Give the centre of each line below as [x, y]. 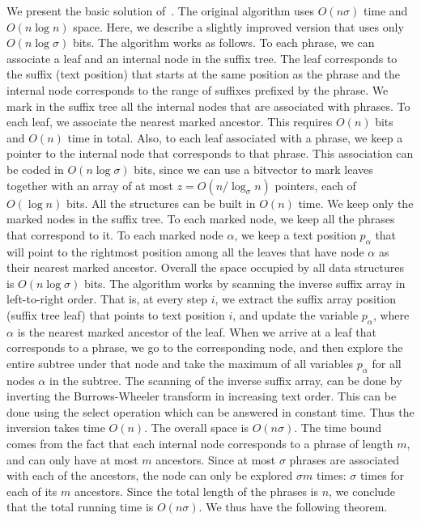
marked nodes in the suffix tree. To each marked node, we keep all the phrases [201, 219]
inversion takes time [56, 428]
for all [387, 363]
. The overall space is [197, 428]
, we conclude [362, 491]
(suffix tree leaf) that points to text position [116, 314]
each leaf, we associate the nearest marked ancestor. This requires [170, 122]
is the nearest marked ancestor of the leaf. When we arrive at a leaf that [197, 331]
